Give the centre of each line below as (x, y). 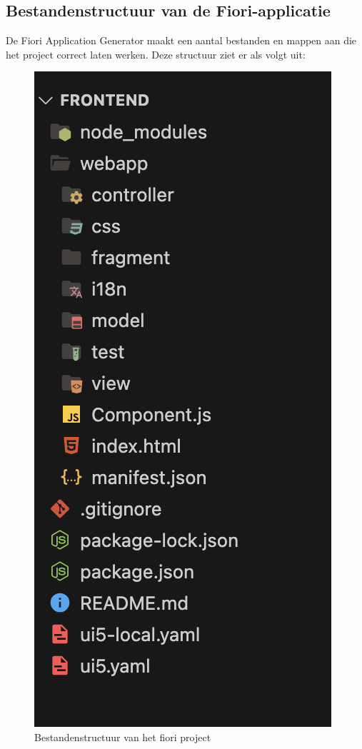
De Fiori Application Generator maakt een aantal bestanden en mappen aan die (181, 40)
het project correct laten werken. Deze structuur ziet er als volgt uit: (156, 54)
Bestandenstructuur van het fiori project (123, 737)
